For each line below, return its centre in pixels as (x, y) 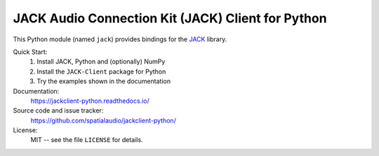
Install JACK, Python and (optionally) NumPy (101, 62)
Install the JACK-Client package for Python (101, 71)
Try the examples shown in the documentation (104, 81)
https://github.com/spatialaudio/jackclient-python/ (104, 120)
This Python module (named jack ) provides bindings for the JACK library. (120, 39)
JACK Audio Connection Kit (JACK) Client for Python (170, 18)
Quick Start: (30, 52)
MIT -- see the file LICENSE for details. (87, 140)
